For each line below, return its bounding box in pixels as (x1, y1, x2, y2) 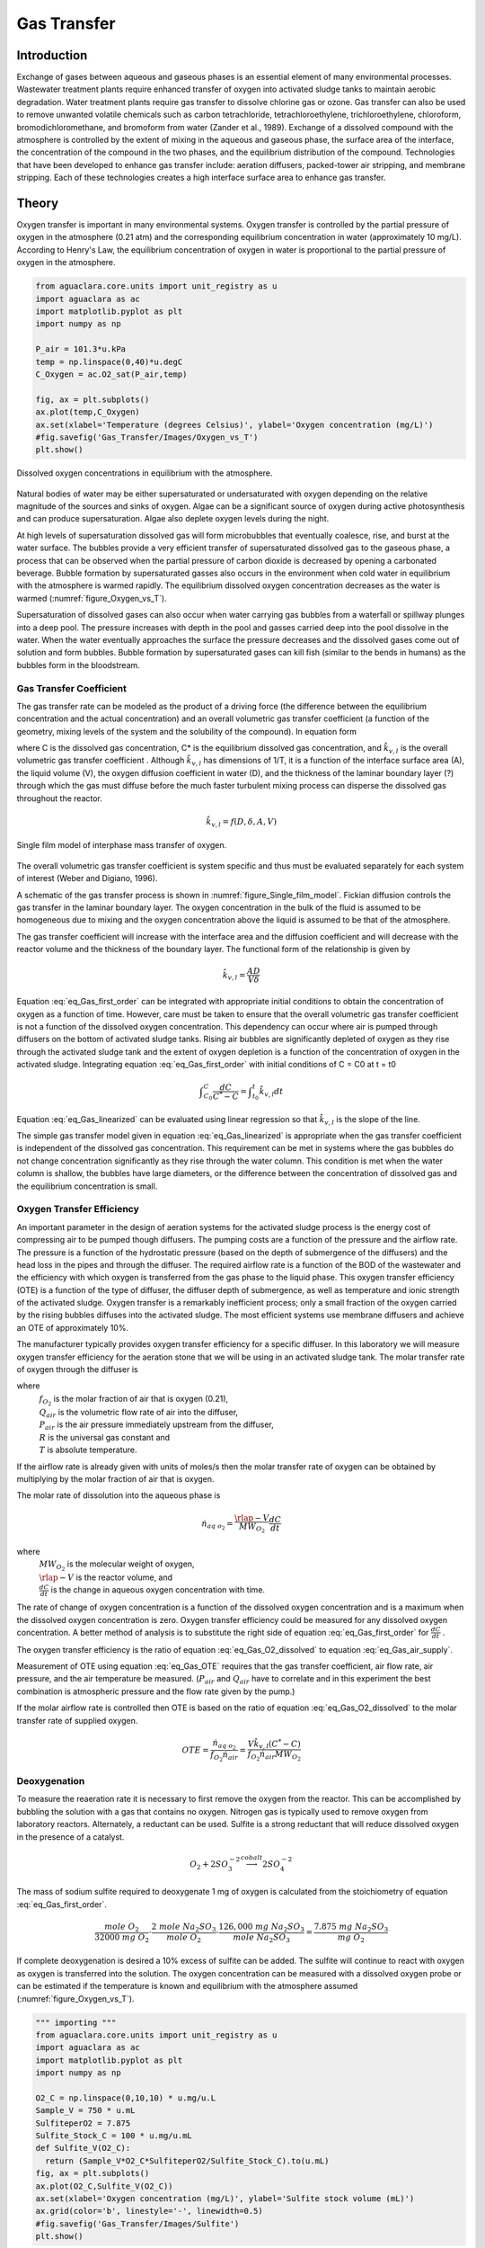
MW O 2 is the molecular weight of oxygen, (39, 1558, 195, 1573)
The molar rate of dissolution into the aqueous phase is (16, 1490, 221, 1501)
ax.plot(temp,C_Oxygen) (35, 407, 141, 417)
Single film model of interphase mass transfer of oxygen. (16, 840, 227, 851)
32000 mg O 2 (94, 1931, 150, 1944)
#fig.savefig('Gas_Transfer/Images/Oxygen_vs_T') (35, 432, 259, 442)
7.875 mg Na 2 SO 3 (313, 1922, 389, 1933)
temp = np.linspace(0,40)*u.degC (35, 356, 183, 367)
